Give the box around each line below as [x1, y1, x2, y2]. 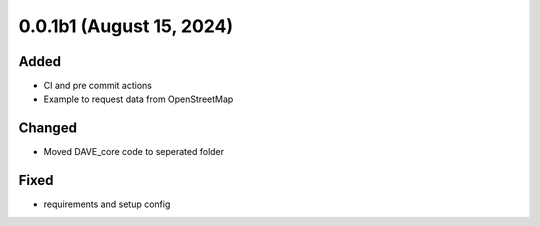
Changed [18, 120, 77, 137]
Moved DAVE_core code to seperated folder [43, 146, 225, 158]
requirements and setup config [43, 198, 171, 210]
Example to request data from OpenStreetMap [43, 93, 234, 105]
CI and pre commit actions [43, 80, 152, 92]
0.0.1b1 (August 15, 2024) [18, 15, 234, 37]
